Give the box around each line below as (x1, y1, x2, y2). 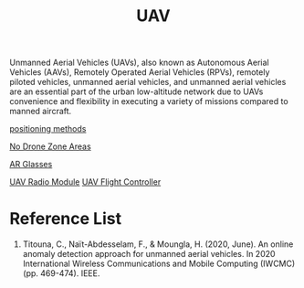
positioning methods (9, 123, 87, 134)
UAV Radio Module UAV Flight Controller (9, 176, 162, 187)
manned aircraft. (9, 106, 72, 117)
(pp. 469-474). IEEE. (22, 268, 100, 279)
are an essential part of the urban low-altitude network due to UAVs (9, 86, 264, 97)
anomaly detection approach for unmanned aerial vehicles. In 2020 (22, 249, 276, 260)
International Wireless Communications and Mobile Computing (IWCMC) (22, 258, 296, 270)
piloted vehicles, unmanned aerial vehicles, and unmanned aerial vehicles (9, 77, 287, 88)
